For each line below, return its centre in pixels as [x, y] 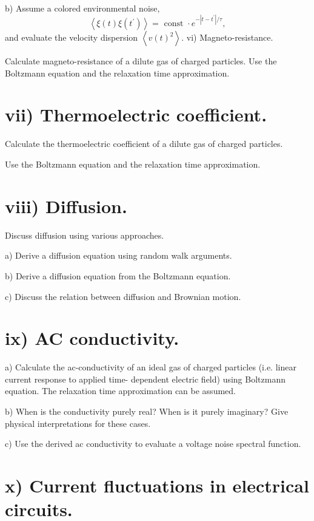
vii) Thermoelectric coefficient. [136, 114]
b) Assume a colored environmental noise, [82, 8]
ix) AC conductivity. [92, 338]
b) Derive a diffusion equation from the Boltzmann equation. [118, 275]
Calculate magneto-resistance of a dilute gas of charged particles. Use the [141, 61]
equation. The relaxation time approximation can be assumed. [120, 391]
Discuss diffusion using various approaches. [85, 235]
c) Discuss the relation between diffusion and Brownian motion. [123, 296]
